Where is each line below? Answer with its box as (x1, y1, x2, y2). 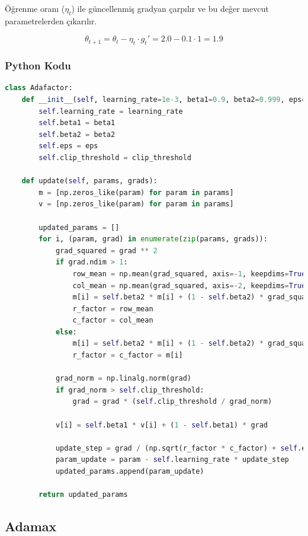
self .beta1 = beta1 (38, 119, 115, 127)
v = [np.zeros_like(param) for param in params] (38, 200, 234, 209)
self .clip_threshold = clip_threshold (38, 153, 192, 162)
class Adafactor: (5, 84, 73, 92)
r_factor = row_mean (72, 304, 153, 313)
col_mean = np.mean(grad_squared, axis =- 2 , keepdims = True (72, 281, 306, 290)
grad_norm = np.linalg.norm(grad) (55, 374, 192, 383)
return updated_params (38, 490, 128, 499)
